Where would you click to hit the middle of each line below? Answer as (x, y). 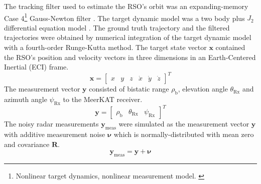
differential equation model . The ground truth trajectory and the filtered (117, 27)
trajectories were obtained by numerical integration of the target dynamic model (128, 37)
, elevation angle (203, 89)
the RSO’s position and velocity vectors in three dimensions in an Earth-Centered (130, 57)
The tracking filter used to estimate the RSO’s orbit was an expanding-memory (126, 6)
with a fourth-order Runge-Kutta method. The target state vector (105, 47)
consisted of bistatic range (129, 89)
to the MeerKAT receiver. (103, 99)
